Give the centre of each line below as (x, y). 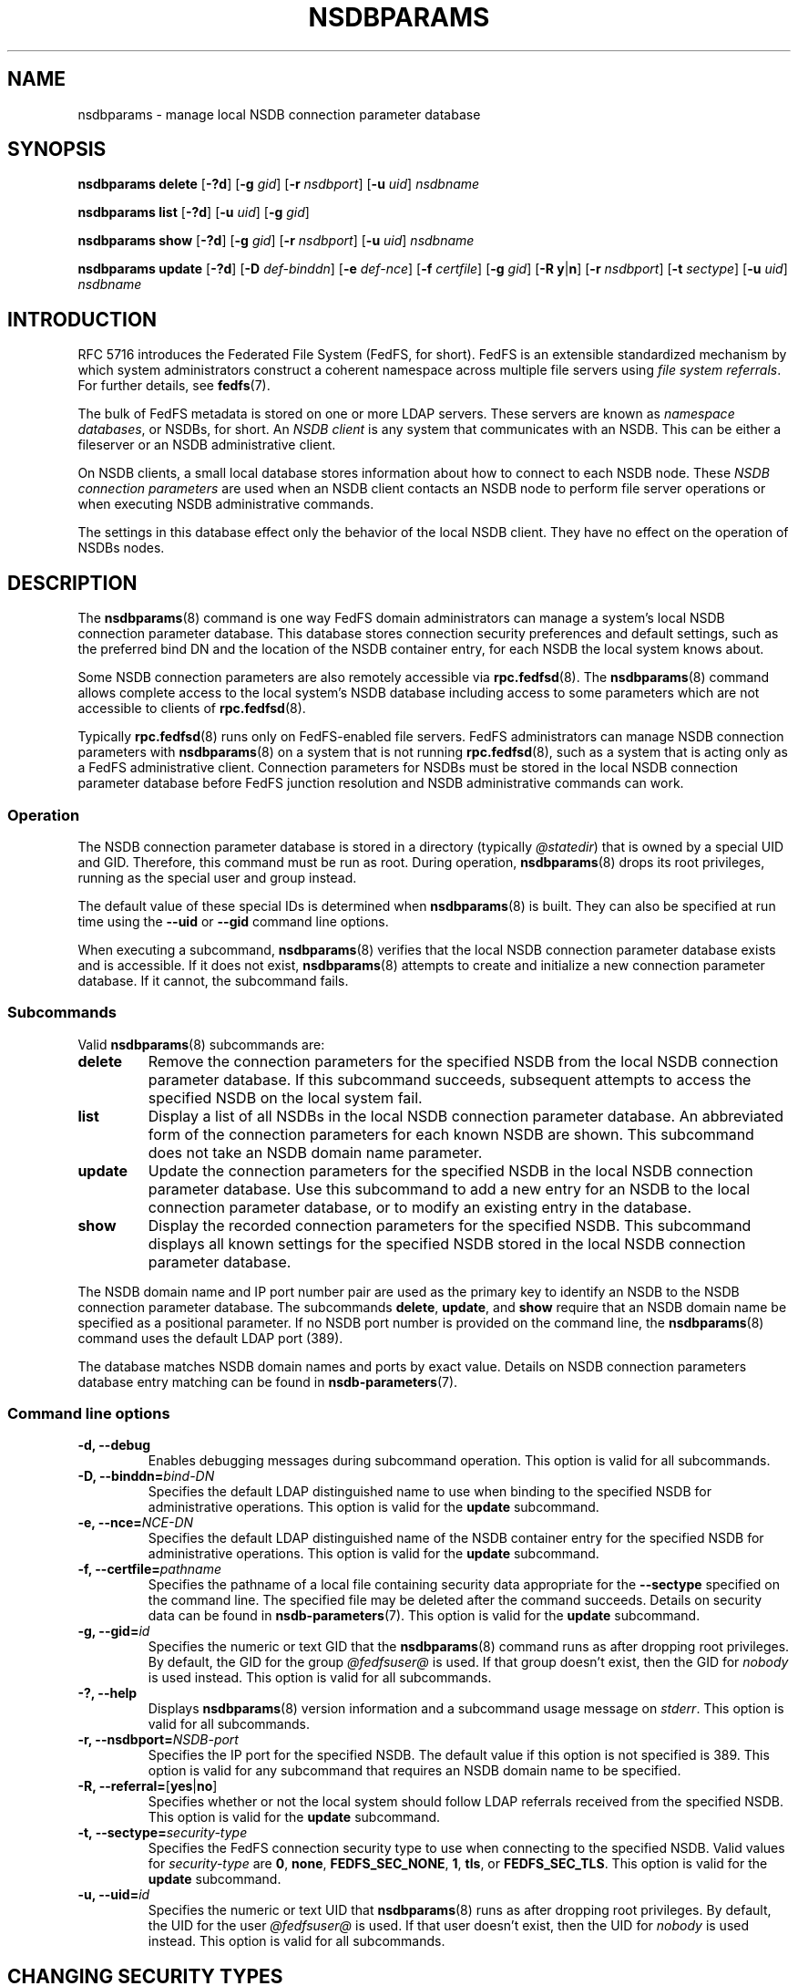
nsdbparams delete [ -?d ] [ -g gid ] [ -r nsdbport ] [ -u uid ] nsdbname (279, 184)
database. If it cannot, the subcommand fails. (213, 980)
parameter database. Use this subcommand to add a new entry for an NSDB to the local (449, 1189)
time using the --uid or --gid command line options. (233, 921)
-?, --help (107, 1693)
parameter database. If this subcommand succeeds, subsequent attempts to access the (450, 1079)
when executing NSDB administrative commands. (226, 504)
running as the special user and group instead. (217, 877)
